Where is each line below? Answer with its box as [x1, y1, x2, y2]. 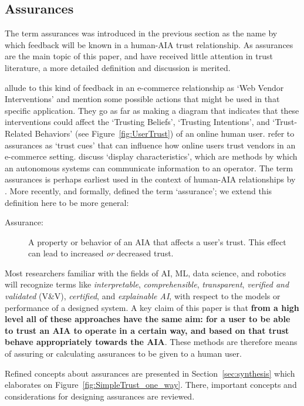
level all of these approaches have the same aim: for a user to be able [5, 313, 291, 325]
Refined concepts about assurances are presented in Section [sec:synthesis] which [5, 367, 295, 379]
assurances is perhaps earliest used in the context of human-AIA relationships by [5, 173, 296, 185]
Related [5, 127, 32, 139]
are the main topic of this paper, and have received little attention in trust [5, 50, 273, 62]
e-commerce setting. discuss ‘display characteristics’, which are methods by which [5, 150, 298, 163]
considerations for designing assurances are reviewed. [5, 390, 195, 402]
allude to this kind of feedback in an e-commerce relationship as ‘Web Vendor [5, 81, 284, 93]
